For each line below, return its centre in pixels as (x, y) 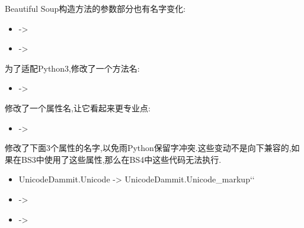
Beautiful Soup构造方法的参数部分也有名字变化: (95, 8)
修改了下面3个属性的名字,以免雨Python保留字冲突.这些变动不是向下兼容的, (148, 148)
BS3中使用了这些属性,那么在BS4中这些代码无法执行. (121, 159)
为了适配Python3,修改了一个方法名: (72, 68)
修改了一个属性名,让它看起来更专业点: (78, 107)
